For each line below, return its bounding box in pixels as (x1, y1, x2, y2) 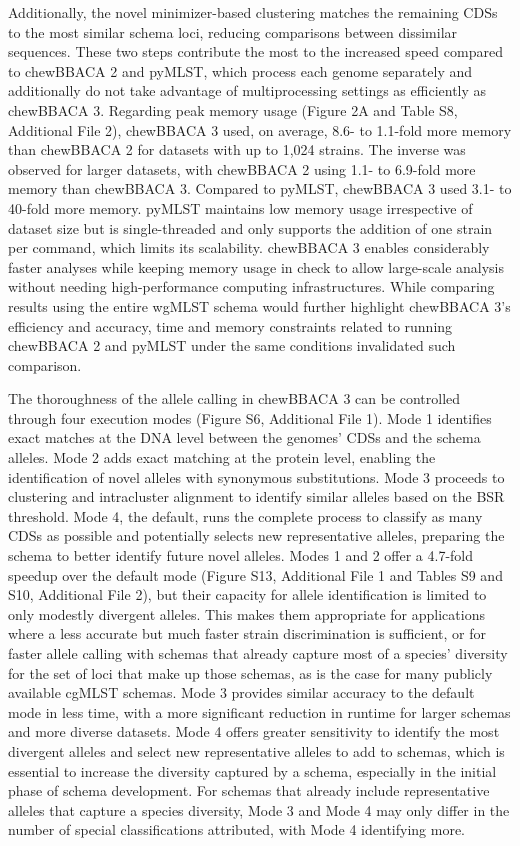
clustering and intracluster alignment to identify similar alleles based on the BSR (8, 486, 505, 507)
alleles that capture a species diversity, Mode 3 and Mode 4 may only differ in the (8, 799, 510, 820)
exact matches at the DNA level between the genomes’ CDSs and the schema (8, 427, 481, 448)
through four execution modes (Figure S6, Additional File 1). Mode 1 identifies (8, 407, 492, 428)
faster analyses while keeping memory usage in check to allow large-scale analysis (8, 256, 505, 277)
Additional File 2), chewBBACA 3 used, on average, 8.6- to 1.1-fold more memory (8, 119, 512, 140)
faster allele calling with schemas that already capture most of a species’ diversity (8, 643, 508, 663)
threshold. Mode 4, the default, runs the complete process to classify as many (8, 505, 483, 526)
